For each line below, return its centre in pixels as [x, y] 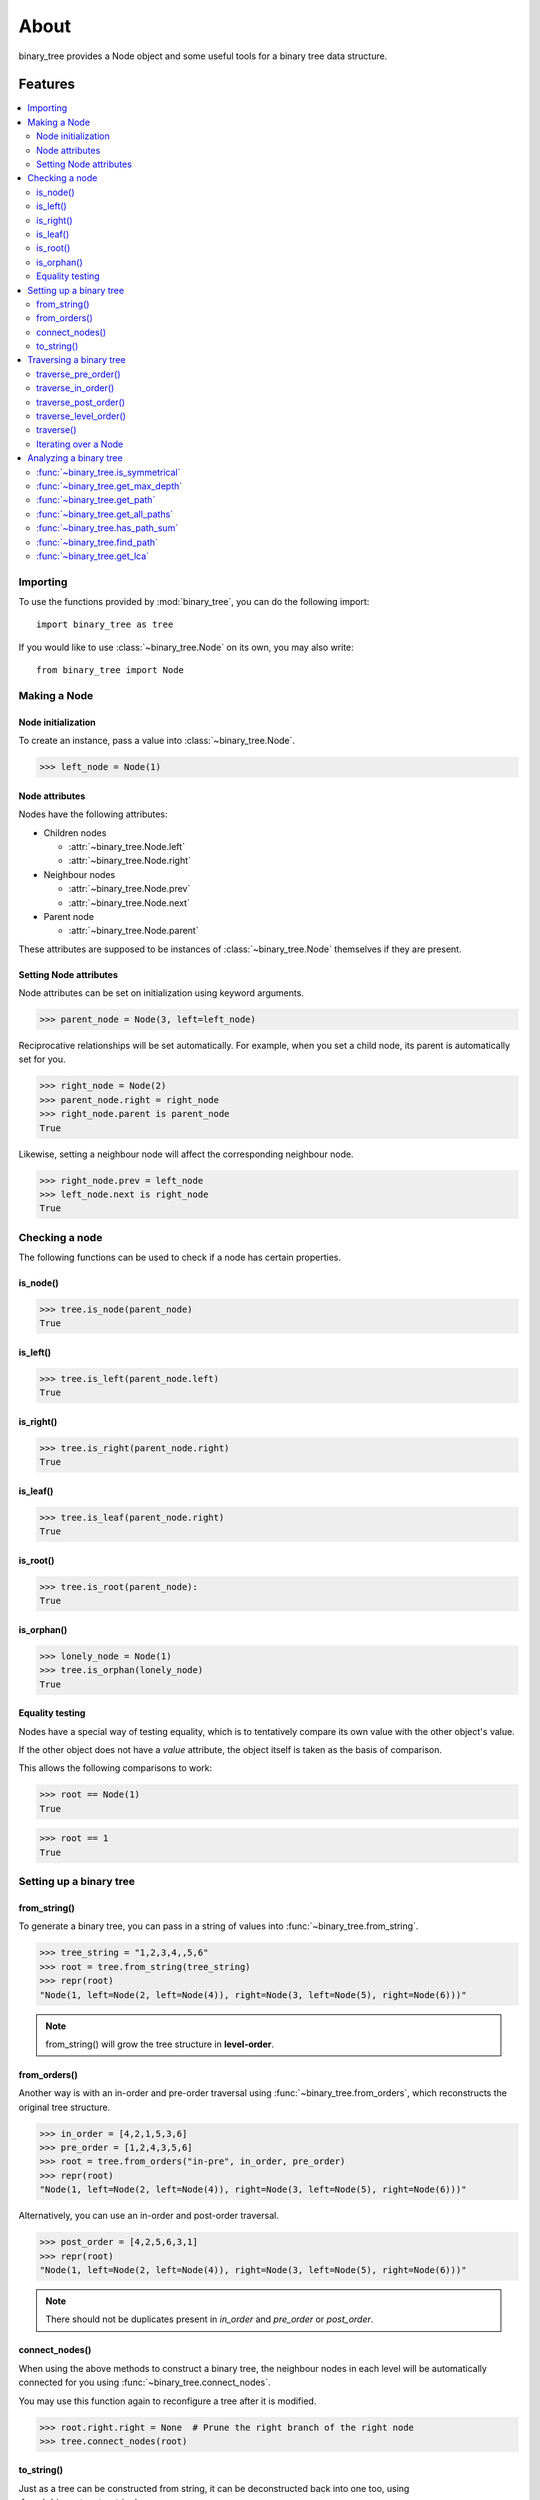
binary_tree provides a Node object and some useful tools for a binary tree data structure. [203, 56]
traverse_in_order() [75, 388]
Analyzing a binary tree [75, 458]
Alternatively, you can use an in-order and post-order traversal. [148, 2216]
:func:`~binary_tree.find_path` [97, 542]
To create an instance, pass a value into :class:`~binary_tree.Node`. [156, 741]
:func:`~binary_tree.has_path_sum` [107, 528]
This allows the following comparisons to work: [115, 1768]
